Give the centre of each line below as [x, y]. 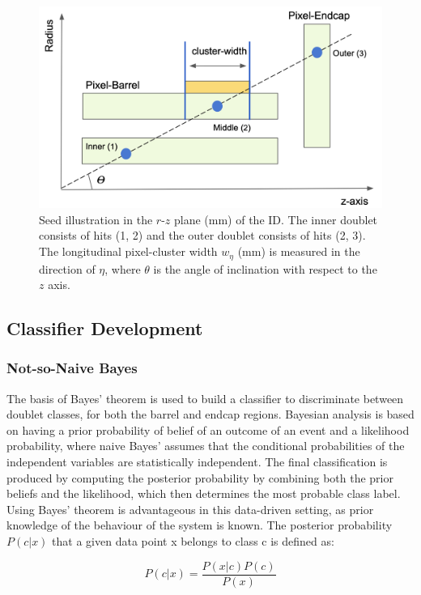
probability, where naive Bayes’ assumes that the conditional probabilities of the [206, 446]
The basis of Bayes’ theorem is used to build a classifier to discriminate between [205, 398]
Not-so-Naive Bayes [72, 368]
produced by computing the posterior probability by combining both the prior [200, 477]
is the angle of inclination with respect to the [265, 268]
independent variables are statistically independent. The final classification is [197, 462]
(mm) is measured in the [299, 251]
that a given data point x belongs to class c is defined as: [193, 541]
